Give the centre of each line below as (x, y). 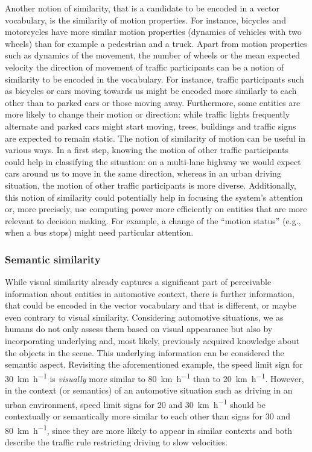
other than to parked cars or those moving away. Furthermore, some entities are (153, 102)
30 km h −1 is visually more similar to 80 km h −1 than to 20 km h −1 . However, (154, 377)
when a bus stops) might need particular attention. (99, 232)
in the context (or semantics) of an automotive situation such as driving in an (149, 390)
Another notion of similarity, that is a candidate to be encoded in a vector (142, 8)
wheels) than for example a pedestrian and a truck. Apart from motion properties (156, 43)
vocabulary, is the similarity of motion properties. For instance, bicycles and (145, 20)
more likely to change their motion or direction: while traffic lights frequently (148, 114)
